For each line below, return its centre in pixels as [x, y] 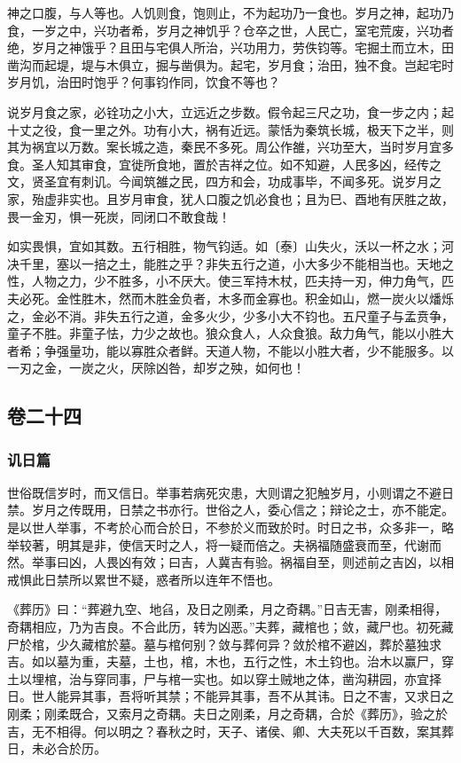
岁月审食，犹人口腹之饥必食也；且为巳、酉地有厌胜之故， [286, 198]
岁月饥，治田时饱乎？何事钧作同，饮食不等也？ [144, 82]
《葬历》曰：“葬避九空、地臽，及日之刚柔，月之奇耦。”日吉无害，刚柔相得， [227, 609]
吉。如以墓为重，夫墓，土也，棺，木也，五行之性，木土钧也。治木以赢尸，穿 [230, 661]
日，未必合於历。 [57, 748]
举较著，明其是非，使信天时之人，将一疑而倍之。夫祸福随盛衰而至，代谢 [218, 544]
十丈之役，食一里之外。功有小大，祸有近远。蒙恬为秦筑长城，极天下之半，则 [230, 129]
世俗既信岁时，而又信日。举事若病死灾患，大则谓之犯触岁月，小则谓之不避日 [230, 492]
